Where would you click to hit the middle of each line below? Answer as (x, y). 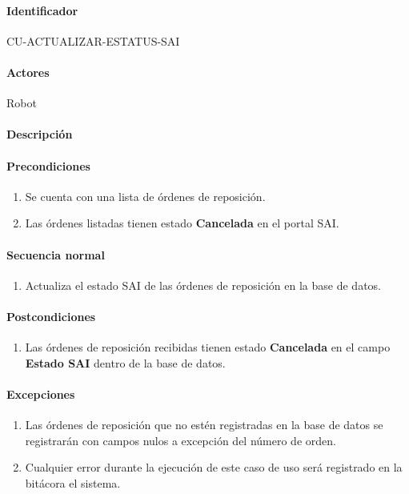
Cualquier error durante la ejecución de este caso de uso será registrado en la (214, 467)
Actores (28, 72)
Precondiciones (48, 165)
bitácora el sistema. (73, 482)
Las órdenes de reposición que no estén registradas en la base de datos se (204, 425)
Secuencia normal (56, 254)
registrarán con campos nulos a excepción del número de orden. (180, 440)
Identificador (42, 10)
